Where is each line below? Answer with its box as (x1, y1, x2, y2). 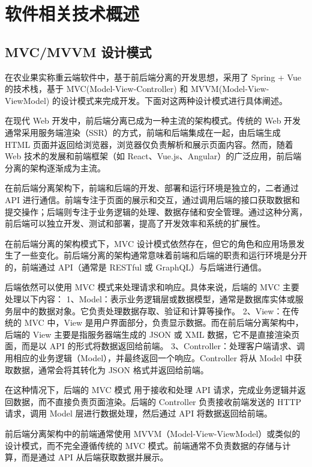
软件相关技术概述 (5, 1, 140, 26)
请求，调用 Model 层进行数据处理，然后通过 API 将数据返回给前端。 (5, 407, 272, 420)
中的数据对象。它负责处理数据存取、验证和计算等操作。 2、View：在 (21, 304, 291, 317)
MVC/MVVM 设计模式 (5, 42, 152, 61)
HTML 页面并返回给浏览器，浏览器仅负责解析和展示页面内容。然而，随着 (5, 138, 293, 150)
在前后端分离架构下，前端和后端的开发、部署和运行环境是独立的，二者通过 (5, 182, 299, 194)
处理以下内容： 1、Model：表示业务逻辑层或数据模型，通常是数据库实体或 (5, 293, 295, 305)
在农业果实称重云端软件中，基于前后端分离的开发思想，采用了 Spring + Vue (5, 70, 301, 83)
